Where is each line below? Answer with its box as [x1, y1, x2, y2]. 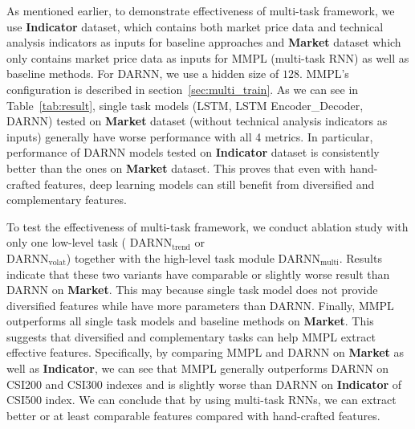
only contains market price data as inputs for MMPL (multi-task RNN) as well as [6, 49, 409, 66]
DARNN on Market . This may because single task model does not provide [6, 281, 378, 298]
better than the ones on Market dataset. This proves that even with [6, 159, 346, 176]
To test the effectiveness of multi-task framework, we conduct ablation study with [6, 218, 409, 235]
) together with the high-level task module [66, 249, 275, 266]
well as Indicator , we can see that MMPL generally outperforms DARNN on [6, 360, 389, 377]
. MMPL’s [299, 65, 349, 82]
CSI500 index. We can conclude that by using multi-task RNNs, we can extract [6, 391, 397, 408]
